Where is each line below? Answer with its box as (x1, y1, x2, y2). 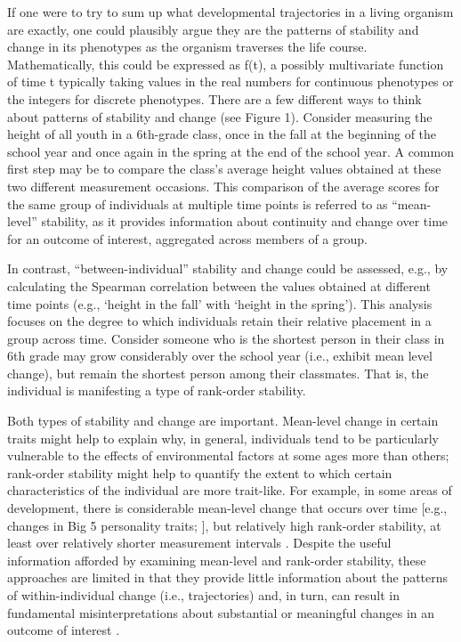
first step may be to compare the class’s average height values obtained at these (7, 159, 441, 178)
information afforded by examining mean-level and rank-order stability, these (7, 550, 426, 569)
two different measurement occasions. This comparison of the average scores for (7, 176, 440, 195)
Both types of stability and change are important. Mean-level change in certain (7, 411, 439, 430)
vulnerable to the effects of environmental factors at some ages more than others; (7, 446, 449, 465)
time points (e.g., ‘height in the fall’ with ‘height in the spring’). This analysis (7, 294, 433, 313)
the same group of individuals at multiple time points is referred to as (7, 194, 388, 213)
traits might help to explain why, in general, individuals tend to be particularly (7, 428, 439, 447)
